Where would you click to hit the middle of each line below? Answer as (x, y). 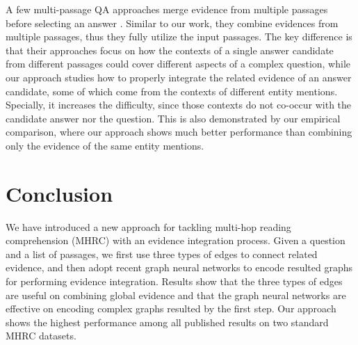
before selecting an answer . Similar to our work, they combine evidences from (172, 23)
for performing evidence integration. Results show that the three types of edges (174, 281)
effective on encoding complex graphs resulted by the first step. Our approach (171, 308)
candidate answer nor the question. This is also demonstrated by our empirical (173, 118)
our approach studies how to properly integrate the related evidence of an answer (179, 77)
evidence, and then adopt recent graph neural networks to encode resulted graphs (179, 267)
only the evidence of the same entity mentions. (105, 145)
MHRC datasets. (41, 336)
